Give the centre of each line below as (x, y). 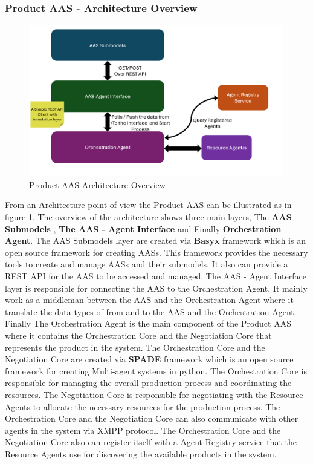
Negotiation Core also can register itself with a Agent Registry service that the (151, 442)
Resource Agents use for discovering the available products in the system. (141, 453)
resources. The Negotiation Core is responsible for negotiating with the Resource (154, 394)
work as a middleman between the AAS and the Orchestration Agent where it (149, 300)
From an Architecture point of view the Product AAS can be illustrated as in (148, 205)
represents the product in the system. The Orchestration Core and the (135, 347)
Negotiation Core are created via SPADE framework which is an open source (149, 359)
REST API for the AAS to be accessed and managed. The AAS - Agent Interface (156, 276)
